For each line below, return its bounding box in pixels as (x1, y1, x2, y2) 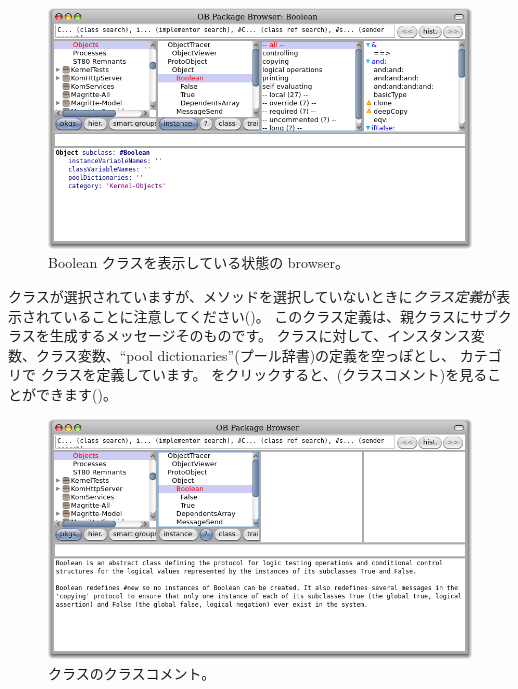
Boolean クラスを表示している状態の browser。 (48, 252, 350, 273)
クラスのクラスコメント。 (48, 663, 216, 684)
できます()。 (35, 384, 117, 405)
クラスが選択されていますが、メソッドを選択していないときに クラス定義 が (8, 286, 497, 307)
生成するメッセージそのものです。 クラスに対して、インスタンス (49, 325, 471, 346)
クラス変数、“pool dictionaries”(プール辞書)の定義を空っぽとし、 (35, 344, 456, 365)
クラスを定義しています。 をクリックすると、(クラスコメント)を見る (40, 364, 488, 385)
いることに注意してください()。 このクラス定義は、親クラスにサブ (63, 305, 498, 326)
